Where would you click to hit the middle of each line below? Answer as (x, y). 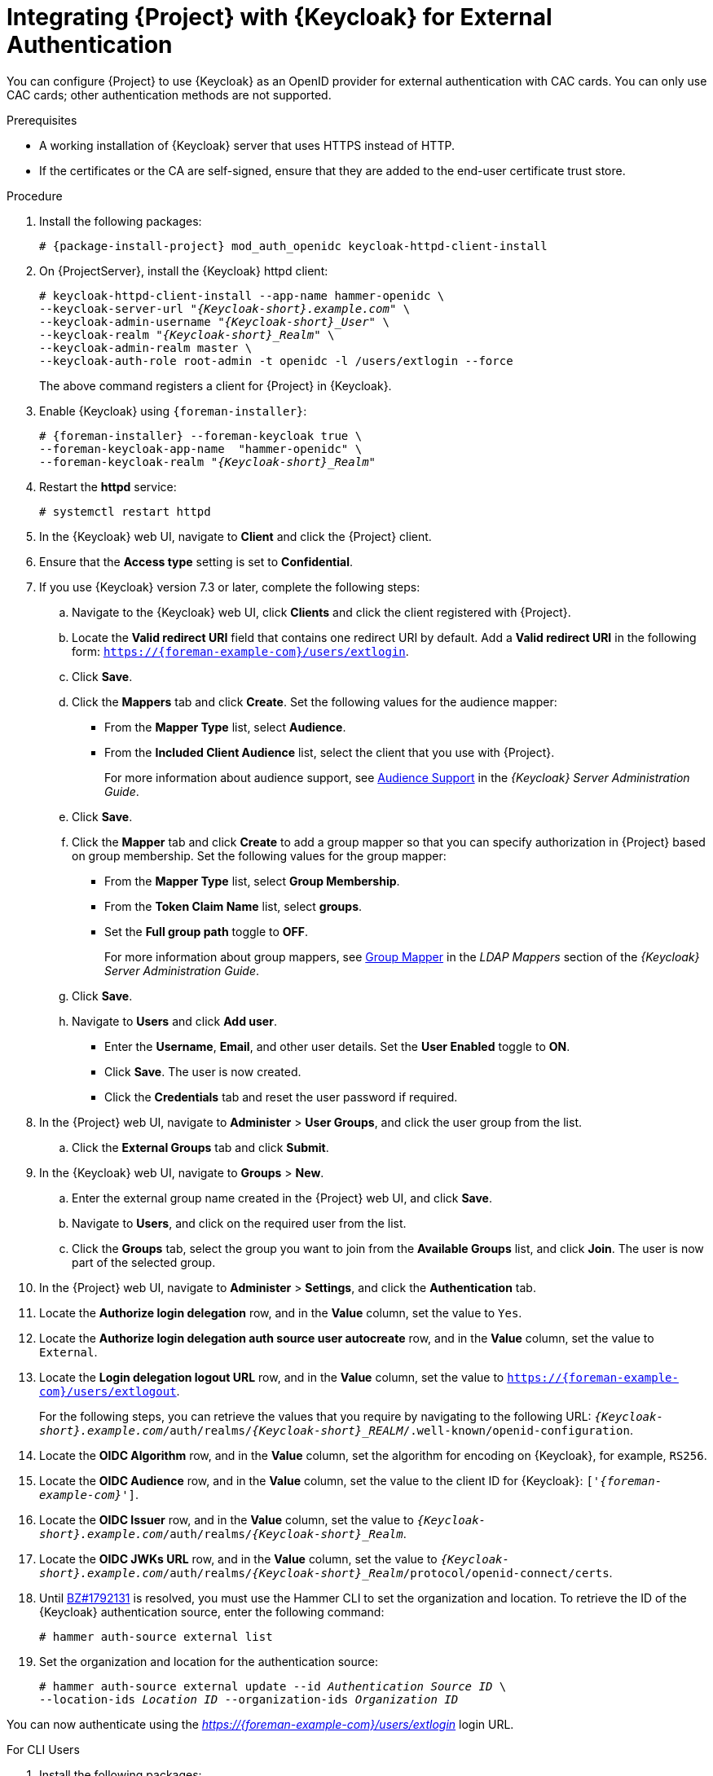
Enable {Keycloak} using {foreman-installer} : (173, 411)
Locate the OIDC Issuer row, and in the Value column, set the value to (227, 1519)
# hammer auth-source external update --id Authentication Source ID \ (273, 1686)
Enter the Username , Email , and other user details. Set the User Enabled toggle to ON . (337, 1046)
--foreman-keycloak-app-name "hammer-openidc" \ (201, 448)
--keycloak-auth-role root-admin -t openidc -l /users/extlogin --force (276, 360)
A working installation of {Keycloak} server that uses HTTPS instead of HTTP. (247, 145)
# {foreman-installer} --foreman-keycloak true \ (201, 435)
